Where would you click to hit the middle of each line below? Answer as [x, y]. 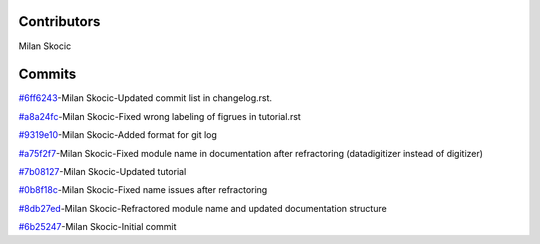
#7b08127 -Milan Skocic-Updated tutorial [102, 171]
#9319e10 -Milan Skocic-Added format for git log [117, 135]
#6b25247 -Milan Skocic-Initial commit [97, 227]
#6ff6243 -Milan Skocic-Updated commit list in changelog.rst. [145, 98]
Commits [47, 74]
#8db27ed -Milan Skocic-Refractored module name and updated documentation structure [202, 208]
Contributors [59, 21]
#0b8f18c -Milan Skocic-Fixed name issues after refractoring [143, 190]
